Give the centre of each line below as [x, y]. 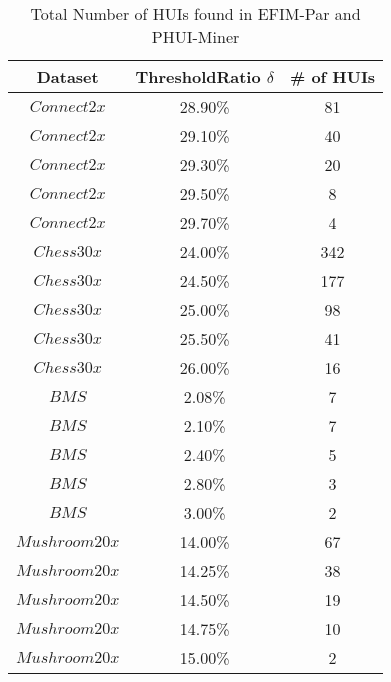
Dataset [67, 76]
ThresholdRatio [198, 76]
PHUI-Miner [195, 36]
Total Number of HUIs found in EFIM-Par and [195, 13]
